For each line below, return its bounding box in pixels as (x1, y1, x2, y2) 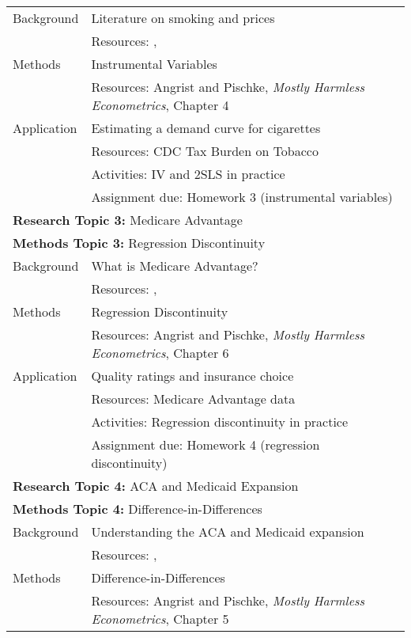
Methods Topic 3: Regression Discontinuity (13, 234, 266, 252)
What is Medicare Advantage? (91, 256, 258, 275)
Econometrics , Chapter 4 (91, 96, 229, 114)
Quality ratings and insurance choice (91, 366, 294, 385)
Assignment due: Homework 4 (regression (91, 435, 320, 454)
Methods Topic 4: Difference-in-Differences (13, 499, 262, 518)
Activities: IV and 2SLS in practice (91, 165, 285, 183)
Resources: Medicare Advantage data (91, 389, 296, 408)
